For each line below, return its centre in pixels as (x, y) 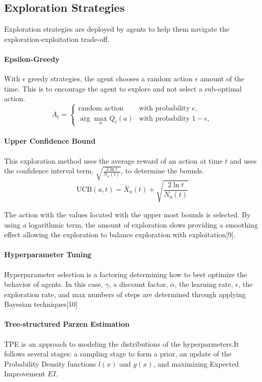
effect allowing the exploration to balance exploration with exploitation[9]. (120, 234)
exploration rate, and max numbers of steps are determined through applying (125, 294)
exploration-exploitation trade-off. (57, 39)
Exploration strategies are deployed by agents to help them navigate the (117, 29)
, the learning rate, (204, 284)
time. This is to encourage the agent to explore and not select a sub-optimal (123, 88)
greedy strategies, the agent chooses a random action (110, 78)
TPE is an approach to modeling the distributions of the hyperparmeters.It (122, 343)
